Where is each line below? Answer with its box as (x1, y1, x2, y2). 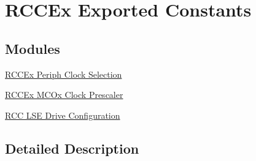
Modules (5, 39, 60, 58)
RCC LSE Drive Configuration (5, 108, 120, 121)
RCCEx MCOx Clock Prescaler (5, 88, 123, 101)
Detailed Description (5, 138, 139, 157)
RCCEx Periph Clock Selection (5, 67, 122, 80)
